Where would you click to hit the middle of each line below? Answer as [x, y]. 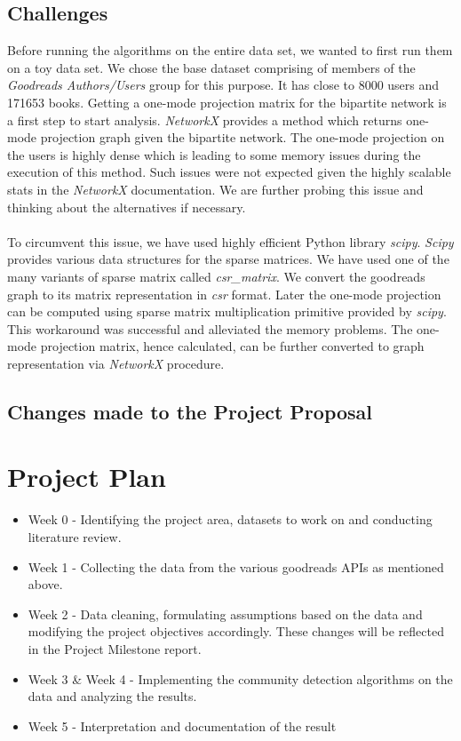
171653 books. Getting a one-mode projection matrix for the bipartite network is [227, 102]
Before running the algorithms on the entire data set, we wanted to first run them [230, 50]
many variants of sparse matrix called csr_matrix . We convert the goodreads [216, 276]
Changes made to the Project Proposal [190, 411]
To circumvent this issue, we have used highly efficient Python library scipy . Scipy [230, 241]
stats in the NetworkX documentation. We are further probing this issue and [215, 189]
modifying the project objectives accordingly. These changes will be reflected [236, 631]
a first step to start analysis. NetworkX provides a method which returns [205, 120]
